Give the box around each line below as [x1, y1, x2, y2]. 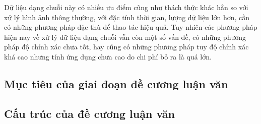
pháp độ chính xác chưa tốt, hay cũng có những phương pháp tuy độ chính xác [4, 41, 249, 52]
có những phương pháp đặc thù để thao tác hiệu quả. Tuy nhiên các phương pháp [4, 22, 257, 32]
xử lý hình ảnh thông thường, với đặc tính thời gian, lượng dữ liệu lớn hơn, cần [4, 12, 250, 22]
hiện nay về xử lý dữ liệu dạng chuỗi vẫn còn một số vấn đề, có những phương [4, 31, 246, 42]
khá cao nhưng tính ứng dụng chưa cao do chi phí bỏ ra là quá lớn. [4, 51, 212, 61]
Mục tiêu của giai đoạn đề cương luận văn [4, 76, 228, 91]
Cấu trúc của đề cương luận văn [4, 105, 175, 121]
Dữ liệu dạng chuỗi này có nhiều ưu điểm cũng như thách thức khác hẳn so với [4, 2, 248, 12]
